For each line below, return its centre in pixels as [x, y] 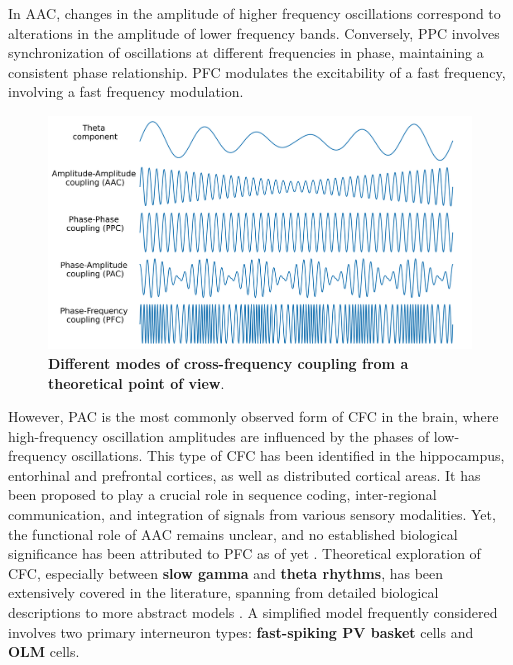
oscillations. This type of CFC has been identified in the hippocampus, [288, 455]
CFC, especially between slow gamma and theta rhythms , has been [226, 572]
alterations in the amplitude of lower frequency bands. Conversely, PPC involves [254, 32]
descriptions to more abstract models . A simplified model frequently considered [253, 612]
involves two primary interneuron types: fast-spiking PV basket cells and [241, 631]
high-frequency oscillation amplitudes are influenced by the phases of [219, 435]
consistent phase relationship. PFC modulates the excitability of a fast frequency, [257, 71]
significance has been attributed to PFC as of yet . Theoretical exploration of [244, 553]
